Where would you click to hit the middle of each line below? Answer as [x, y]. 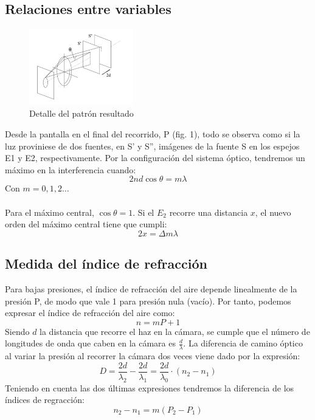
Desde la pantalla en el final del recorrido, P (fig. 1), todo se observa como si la [153, 134]
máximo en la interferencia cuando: [71, 169]
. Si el [144, 212]
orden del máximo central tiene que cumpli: [86, 224]
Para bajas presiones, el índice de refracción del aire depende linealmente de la [151, 289]
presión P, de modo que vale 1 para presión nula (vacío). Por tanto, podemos [148, 301]
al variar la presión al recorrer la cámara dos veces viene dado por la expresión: [153, 356]
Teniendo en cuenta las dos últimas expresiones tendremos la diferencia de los [150, 387]
